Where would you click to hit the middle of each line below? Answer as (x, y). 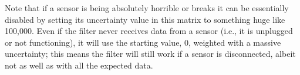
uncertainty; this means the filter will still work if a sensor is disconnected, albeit (150, 54)
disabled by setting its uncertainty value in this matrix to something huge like (145, 19)
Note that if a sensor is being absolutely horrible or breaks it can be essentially (147, 8)
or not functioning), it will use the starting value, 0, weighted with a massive (143, 42)
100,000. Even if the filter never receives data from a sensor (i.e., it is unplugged (149, 31)
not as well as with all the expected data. (79, 65)
